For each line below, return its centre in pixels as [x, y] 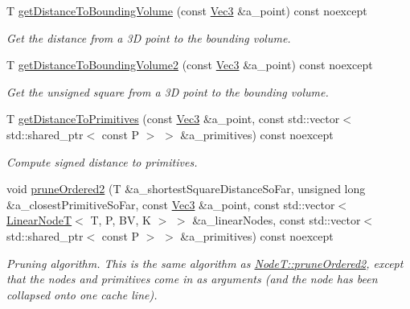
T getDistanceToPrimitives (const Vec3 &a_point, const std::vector [173, 119]
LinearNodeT [39, 220]
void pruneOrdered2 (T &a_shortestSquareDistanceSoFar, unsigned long [186, 189]
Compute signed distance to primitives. [102, 161]
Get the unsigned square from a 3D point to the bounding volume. [168, 91]
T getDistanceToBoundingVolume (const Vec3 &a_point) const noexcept [187, 10]
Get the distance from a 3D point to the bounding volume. [149, 37]
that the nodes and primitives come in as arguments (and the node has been [192, 279]
